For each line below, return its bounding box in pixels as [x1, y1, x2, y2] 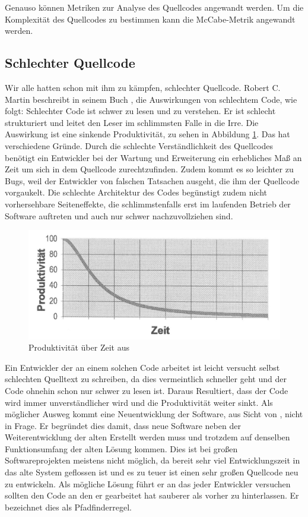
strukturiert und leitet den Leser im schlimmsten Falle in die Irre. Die [5, 116, 259, 128]
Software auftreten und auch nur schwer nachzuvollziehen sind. [5, 209, 233, 222]
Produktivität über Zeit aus [28, 341, 129, 354]
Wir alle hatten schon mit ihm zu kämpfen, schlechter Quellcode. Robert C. [5, 81, 281, 93]
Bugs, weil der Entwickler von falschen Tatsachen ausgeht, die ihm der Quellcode [5, 174, 300, 187]
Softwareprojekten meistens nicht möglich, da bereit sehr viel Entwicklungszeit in [5, 454, 300, 466]
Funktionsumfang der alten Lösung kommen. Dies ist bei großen [5, 442, 238, 455]
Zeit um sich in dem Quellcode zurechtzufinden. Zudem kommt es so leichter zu [5, 163, 294, 175]
